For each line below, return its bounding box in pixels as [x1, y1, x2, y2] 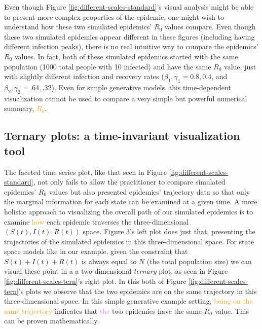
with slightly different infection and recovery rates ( [4, 71, 164, 82]
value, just [224, 61, 256, 71]
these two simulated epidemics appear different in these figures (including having [4, 31, 255, 42]
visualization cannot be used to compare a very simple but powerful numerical [4, 93, 247, 103]
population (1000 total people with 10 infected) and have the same [4, 61, 211, 71]
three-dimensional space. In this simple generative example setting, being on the [4, 296, 253, 306]
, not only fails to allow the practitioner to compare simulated [33, 176, 226, 187]
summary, [4, 103, 34, 114]
